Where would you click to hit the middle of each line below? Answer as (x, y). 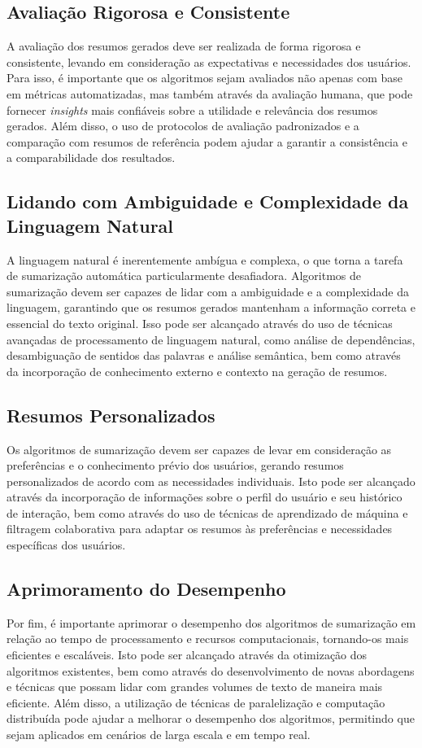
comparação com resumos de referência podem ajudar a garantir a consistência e (207, 141)
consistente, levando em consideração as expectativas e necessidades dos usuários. (209, 61)
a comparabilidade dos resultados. (91, 157)
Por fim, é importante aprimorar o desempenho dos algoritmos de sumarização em (211, 622)
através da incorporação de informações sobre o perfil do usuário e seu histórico (204, 497)
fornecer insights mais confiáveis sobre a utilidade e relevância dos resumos (192, 109)
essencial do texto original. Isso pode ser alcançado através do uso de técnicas (200, 323)
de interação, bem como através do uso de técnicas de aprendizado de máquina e (207, 512)
